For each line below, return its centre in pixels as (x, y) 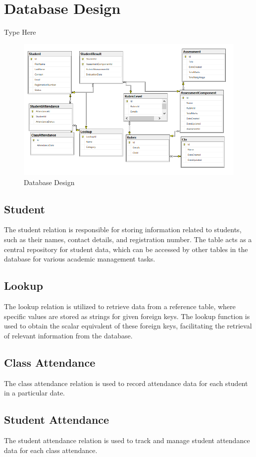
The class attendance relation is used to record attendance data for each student (126, 383)
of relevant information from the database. (68, 335)
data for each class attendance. (51, 450)
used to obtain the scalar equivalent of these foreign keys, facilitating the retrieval (128, 326)
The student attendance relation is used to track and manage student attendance (127, 440)
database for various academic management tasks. (80, 259)
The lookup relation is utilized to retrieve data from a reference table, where (120, 306)
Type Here (20, 32)
